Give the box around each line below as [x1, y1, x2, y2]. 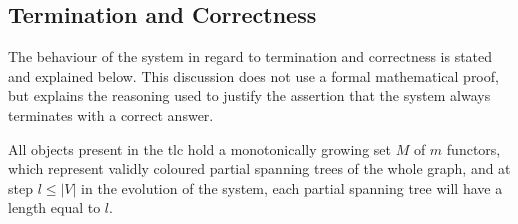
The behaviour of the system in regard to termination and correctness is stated [8, 46, 493, 67]
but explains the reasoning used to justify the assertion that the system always [8, 85, 491, 106]
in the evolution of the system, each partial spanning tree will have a [81, 177, 503, 198]
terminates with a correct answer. [8, 104, 214, 125]
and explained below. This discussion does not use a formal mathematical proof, [8, 65, 499, 86]
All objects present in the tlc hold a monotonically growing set [8, 138, 391, 159]
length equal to [8, 197, 101, 218]
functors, [446, 138, 501, 159]
